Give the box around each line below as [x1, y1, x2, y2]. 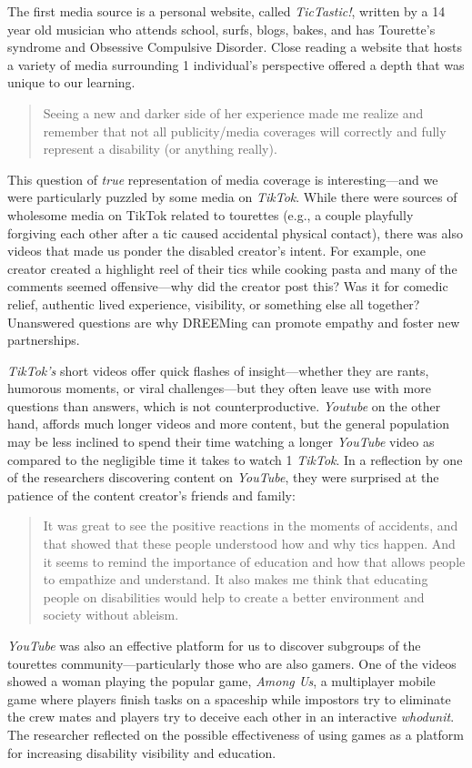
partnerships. [7, 330, 80, 349]
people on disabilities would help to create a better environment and [43, 587, 425, 606]
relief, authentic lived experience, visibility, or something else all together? [7, 294, 420, 313]
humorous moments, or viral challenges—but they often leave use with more [7, 379, 431, 398]
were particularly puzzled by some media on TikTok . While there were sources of [7, 187, 457, 207]
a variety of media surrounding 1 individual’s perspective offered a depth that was [7, 55, 465, 74]
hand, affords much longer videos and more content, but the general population [7, 414, 450, 433]
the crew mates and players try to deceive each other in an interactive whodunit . [7, 707, 455, 726]
